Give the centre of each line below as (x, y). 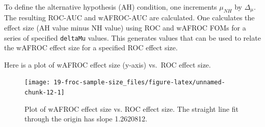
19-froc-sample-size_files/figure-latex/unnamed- (139, 83)
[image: (37, 83)
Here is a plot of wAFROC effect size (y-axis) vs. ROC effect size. (108, 64)
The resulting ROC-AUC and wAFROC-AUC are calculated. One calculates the (129, 18)
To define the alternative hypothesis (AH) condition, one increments (111, 7)
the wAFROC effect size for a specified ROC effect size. (91, 47)
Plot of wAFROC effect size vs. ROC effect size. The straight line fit (131, 108)
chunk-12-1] (45, 93)
